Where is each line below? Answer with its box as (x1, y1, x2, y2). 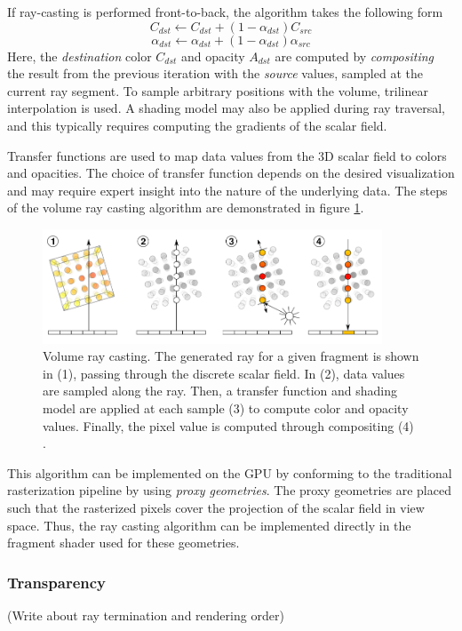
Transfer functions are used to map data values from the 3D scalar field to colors (7, 146, 447, 164)
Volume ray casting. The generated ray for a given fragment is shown (43, 347, 419, 365)
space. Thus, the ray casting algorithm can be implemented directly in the (7, 515, 411, 534)
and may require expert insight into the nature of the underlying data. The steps (7, 180, 448, 199)
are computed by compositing (275, 46, 434, 65)
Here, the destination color (7, 46, 152, 65)
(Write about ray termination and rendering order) (7, 606, 284, 625)
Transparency (7, 571, 107, 593)
